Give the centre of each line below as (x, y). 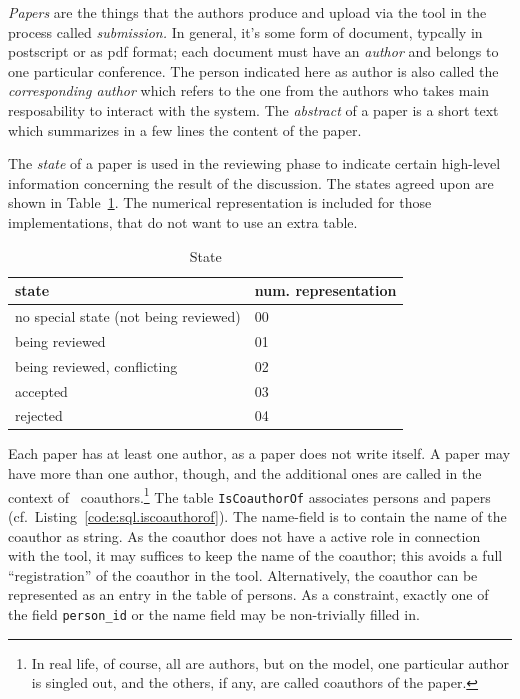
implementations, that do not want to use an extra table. (183, 221)
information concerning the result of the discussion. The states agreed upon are (251, 182)
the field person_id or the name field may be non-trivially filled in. (214, 613)
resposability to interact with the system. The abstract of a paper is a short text (253, 109)
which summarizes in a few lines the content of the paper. (185, 129)
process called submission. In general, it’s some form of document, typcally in (245, 31)
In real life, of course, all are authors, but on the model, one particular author (270, 662)
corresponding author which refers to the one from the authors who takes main (249, 90)
